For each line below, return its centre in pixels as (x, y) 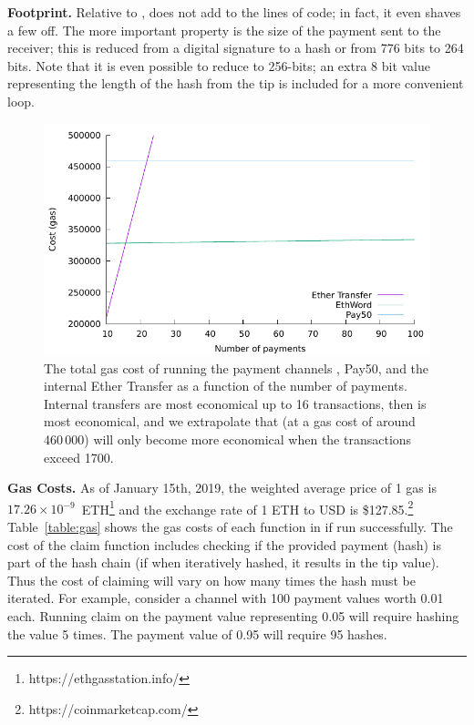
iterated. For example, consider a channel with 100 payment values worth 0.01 (226, 598)
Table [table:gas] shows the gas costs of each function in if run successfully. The (230, 526)
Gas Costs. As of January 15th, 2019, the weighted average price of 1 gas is (222, 488)
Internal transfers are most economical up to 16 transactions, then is (235, 403)
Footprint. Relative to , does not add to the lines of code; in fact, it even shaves (234, 12)
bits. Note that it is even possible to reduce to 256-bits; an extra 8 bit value (219, 65)
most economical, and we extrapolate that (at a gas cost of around (230, 421)
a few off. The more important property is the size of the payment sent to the (224, 30)
